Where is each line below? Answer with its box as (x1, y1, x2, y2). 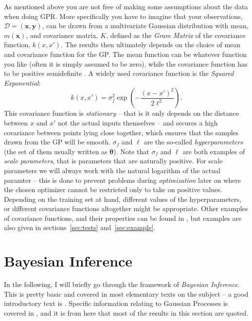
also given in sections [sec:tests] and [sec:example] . (4, 222, 156, 232)
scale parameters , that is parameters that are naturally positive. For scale (4, 156, 223, 166)
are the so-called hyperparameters (144, 137, 243, 147)
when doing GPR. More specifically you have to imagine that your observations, (4, 11, 243, 21)
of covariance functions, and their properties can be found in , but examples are (4, 213, 242, 223)
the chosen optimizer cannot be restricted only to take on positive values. (4, 184, 222, 195)
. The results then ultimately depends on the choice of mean (61, 39, 241, 50)
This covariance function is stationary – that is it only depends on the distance (4, 108, 239, 118)
